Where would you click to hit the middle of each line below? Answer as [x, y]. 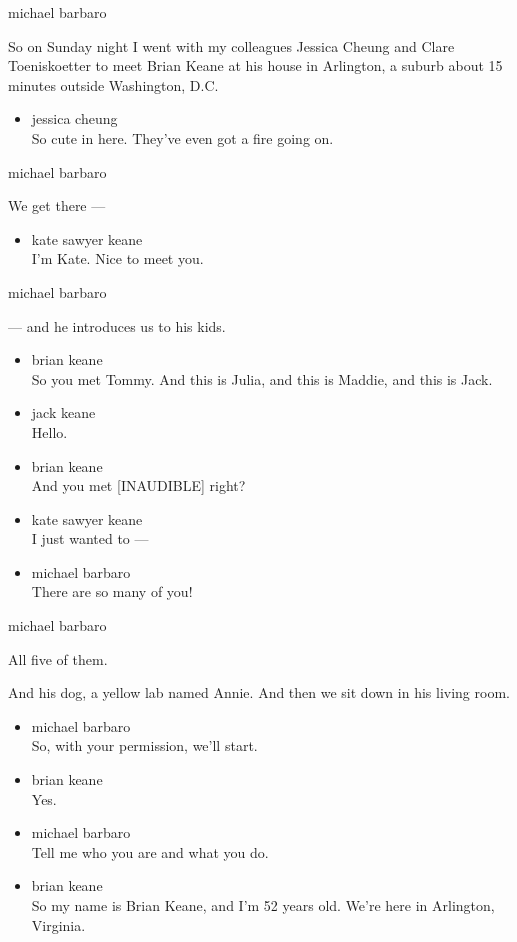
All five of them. [58, 658]
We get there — [57, 205]
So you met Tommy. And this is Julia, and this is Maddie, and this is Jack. [262, 378]
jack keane [63, 412]
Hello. [49, 431]
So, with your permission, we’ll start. [144, 745]
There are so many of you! [112, 591]
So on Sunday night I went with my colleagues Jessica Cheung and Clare [231, 45]
